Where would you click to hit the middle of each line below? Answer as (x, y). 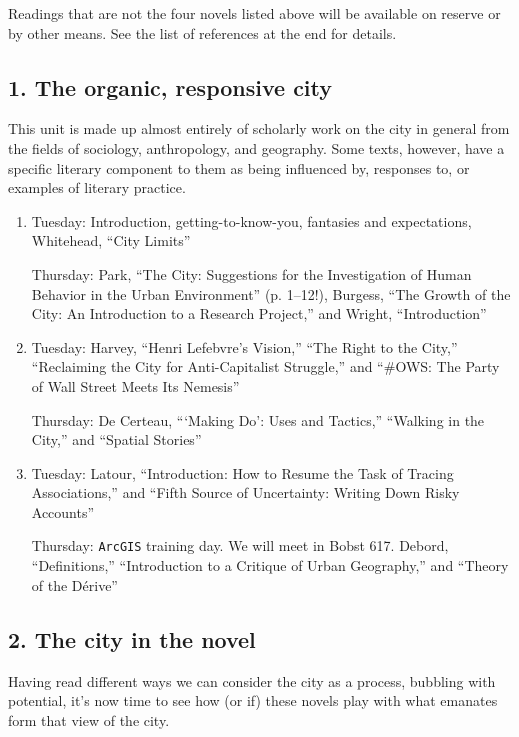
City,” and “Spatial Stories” (116, 439)
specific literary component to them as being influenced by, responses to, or (239, 167)
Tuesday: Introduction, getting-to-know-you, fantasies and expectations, (251, 220)
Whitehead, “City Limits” (111, 240)
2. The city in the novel (132, 638)
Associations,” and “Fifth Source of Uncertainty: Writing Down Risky (245, 492)
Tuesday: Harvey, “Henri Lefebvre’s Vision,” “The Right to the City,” (244, 346)
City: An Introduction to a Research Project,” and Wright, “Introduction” (259, 313)
